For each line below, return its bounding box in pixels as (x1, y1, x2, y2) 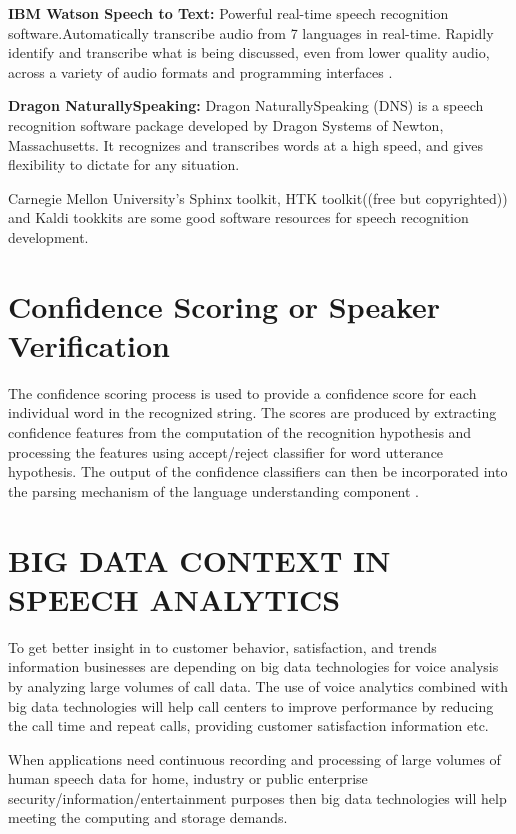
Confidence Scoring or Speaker (8, 285, 441, 326)
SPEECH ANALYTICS (8, 578, 341, 619)
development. (8, 226, 89, 247)
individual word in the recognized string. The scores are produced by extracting (8, 402, 497, 423)
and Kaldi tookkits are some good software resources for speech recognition (8, 207, 469, 228)
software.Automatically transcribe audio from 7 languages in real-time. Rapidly (8, 22, 494, 43)
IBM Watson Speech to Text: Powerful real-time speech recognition (8, 3, 449, 23)
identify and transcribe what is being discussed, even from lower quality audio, (8, 42, 490, 63)
